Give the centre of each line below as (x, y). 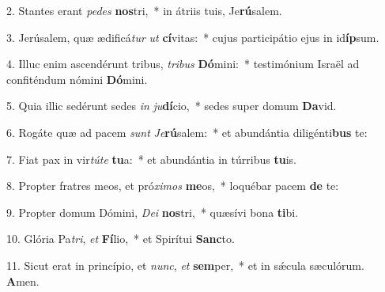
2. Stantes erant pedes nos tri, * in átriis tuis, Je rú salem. (144, 10)
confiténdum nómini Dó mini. (77, 79)
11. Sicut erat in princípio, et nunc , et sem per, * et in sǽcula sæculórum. (185, 265)
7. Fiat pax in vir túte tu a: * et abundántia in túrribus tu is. (151, 159)
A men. (23, 281)
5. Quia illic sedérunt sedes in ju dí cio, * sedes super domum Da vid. (172, 106)
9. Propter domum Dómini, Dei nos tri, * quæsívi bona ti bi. (153, 212)
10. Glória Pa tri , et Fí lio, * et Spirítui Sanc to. (121, 239)
